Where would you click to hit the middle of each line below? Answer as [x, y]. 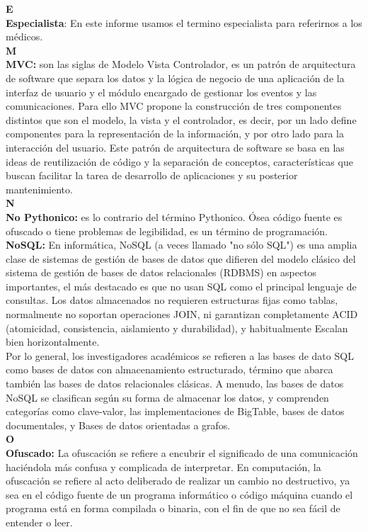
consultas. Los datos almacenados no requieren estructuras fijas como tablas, [172, 300]
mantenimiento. [39, 189]
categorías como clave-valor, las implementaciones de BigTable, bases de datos [175, 411]
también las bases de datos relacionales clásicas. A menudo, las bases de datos [175, 384]
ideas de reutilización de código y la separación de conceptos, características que [179, 161]
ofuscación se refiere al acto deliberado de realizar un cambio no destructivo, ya [178, 481]
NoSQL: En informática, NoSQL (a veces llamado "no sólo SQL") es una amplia [182, 245]
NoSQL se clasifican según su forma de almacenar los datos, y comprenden [167, 397]
